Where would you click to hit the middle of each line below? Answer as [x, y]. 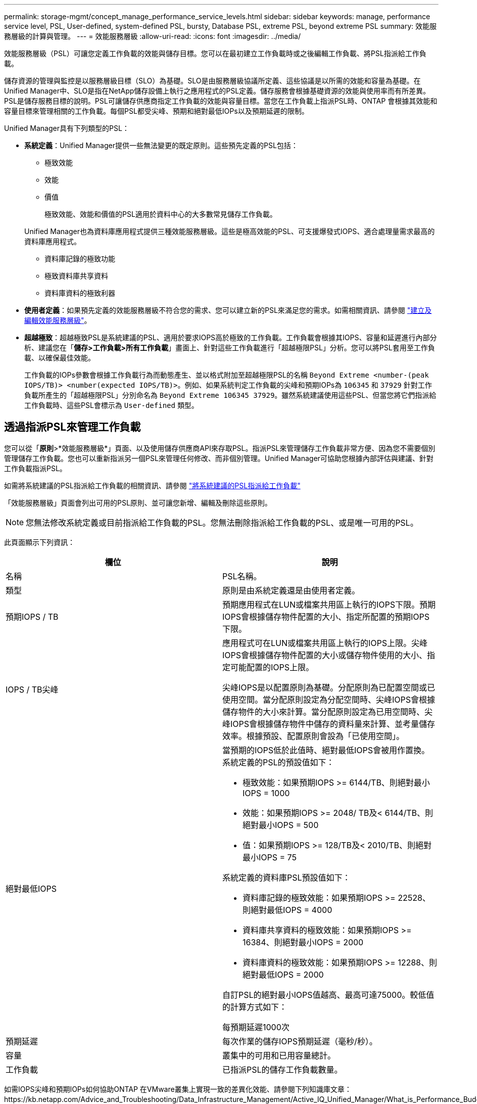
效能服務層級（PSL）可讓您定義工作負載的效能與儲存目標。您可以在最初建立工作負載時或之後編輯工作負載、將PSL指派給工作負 [215, 53]
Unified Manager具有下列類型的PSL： [67, 128]
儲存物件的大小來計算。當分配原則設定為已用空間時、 [324, 711]
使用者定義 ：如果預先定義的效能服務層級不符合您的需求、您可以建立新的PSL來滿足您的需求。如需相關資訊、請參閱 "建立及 [228, 310]
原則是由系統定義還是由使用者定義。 [291, 590]
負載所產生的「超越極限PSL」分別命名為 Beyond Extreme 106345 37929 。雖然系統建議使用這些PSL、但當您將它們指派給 [230, 395]
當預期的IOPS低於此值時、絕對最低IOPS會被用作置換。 [326, 750]
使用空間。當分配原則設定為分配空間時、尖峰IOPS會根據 [329, 699]
